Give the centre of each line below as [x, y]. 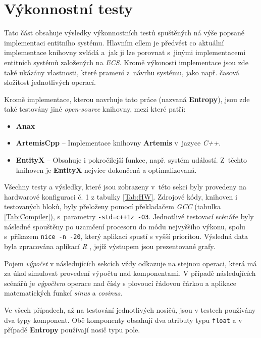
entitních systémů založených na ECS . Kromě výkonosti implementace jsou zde [126, 62]
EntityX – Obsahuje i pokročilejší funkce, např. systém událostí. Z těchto [132, 160]
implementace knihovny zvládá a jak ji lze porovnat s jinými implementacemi [125, 52]
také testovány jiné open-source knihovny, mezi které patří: [95, 109]
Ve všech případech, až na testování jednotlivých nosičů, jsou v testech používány [130, 309]
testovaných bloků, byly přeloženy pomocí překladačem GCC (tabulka [112, 206]
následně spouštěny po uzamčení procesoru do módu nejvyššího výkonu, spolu [125, 226]
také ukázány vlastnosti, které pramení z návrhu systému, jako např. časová [122, 72]
